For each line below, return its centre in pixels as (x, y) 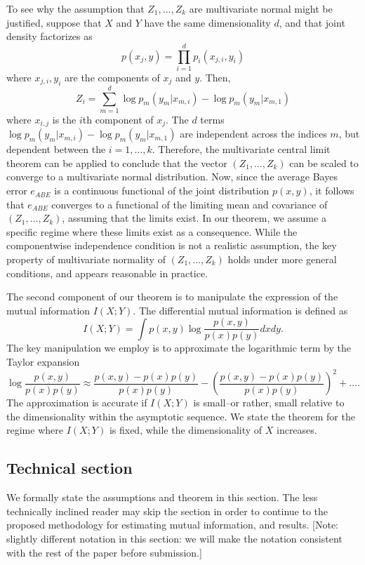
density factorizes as (49, 36)
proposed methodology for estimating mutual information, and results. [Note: (173, 525)
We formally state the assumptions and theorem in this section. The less (162, 497)
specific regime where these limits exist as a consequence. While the (152, 231)
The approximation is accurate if (77, 403)
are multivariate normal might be (261, 8)
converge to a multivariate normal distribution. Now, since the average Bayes (172, 177)
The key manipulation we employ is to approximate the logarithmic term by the (179, 348)
